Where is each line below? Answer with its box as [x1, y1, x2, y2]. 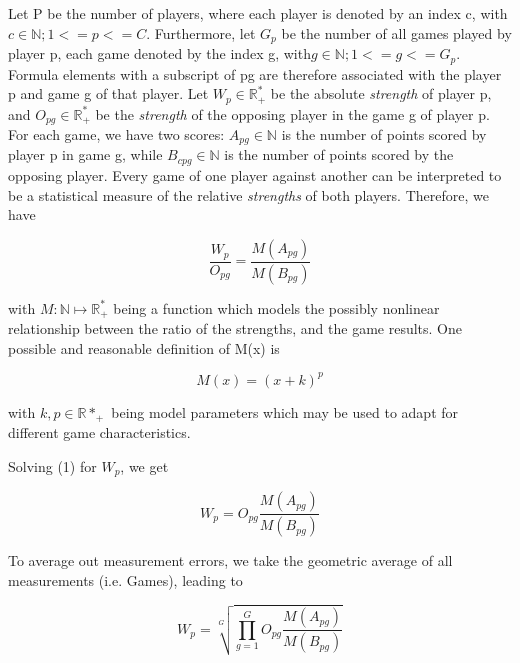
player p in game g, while [8, 144, 163, 165]
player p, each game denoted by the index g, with [8, 43, 311, 64]
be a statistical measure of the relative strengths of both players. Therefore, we [8, 184, 489, 205]
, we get [120, 455, 169, 476]
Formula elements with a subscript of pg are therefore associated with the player [8, 63, 502, 84]
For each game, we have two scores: [8, 124, 225, 144]
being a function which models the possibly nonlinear [113, 297, 440, 318]
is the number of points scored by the [224, 144, 454, 165]
